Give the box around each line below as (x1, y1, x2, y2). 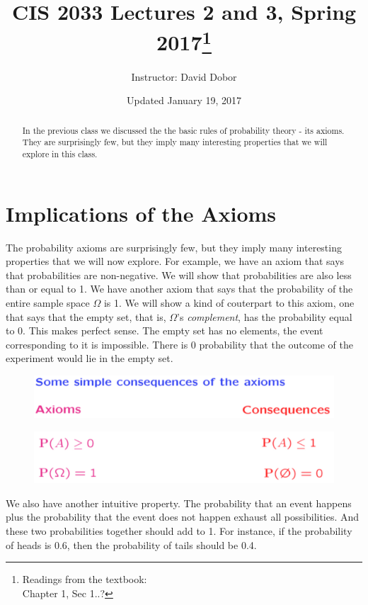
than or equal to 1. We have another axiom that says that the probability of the (6, 281, 353, 296)
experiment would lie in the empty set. (6, 351, 173, 366)
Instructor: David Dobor (131, 69, 237, 84)
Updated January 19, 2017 (126, 93, 242, 108)
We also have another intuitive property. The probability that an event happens (6, 495, 352, 510)
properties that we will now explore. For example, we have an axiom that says (6, 254, 345, 268)
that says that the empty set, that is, (6, 309, 166, 324)
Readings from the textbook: (22, 572, 147, 587)
